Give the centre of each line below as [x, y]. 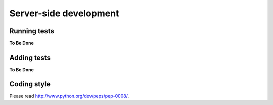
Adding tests [30, 57]
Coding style [30, 84]
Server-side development [64, 13]
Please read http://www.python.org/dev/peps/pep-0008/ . [69, 96]
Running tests [32, 31]
